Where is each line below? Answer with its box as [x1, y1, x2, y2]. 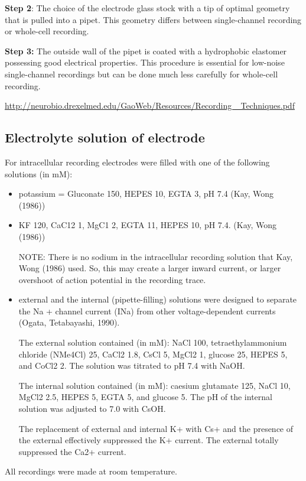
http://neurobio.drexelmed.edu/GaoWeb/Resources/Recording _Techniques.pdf [5, 99, 295, 112]
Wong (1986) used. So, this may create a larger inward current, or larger [18, 262, 281, 274]
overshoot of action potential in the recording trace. [18, 273, 206, 285]
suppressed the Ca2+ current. [18, 445, 126, 457]
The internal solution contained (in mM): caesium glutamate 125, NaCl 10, [18, 379, 291, 391]
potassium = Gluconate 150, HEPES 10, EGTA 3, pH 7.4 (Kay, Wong [18, 187, 274, 200]
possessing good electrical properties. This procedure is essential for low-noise [5, 56, 285, 69]
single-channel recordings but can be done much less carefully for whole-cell [5, 67, 278, 80]
